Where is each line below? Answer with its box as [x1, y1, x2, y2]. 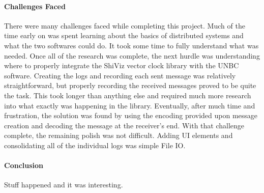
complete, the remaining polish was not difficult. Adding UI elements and [4, 130, 233, 141]
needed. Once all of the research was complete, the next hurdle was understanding [4, 50, 260, 61]
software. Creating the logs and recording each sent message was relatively [4, 70, 236, 80]
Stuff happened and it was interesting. [4, 179, 123, 190]
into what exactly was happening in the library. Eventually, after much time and [4, 100, 255, 111]
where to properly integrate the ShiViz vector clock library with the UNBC [4, 60, 239, 71]
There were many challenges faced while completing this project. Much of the [4, 20, 245, 31]
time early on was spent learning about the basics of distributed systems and [4, 30, 244, 41]
